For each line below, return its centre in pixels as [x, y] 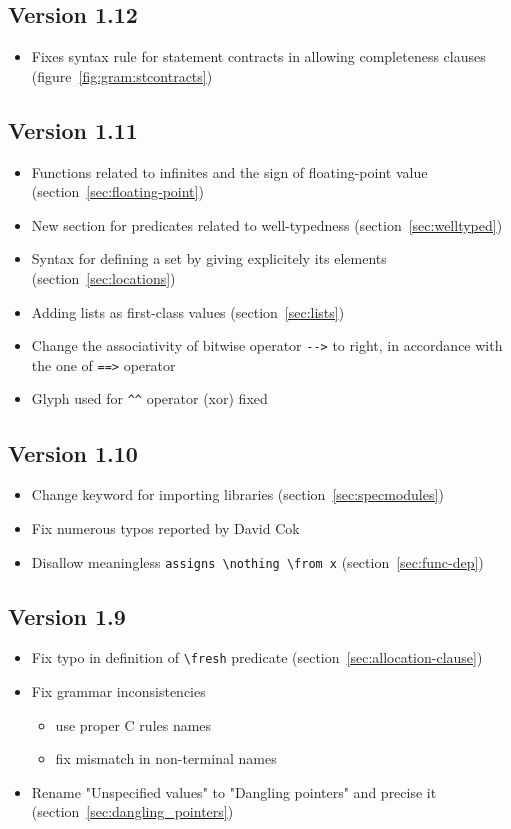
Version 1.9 [67, 615]
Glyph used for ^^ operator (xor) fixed [149, 398]
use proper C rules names [133, 724]
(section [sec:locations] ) [103, 277]
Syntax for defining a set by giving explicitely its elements [209, 258]
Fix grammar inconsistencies [118, 691]
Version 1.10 [73, 452]
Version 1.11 [73, 129]
